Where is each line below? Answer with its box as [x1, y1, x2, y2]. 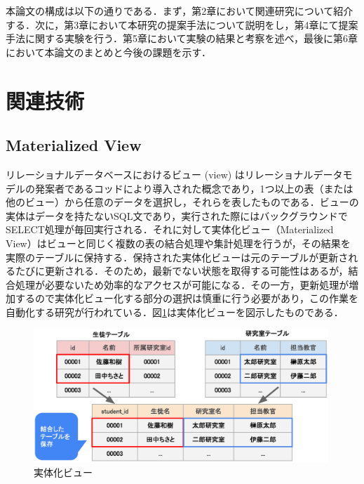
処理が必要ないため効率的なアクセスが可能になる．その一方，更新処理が [15, 277, 349, 292]
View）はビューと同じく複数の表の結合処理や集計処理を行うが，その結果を [6, 235, 351, 250]
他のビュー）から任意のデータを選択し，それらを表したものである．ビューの [6, 195, 359, 209]
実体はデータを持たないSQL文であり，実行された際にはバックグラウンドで [6, 208, 348, 223]
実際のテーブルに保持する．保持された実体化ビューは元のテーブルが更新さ [6, 249, 349, 264]
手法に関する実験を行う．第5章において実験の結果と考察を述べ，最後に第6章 [6, 31, 358, 46]
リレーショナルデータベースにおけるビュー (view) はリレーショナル [6, 166, 314, 181]
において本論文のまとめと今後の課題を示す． [6, 44, 212, 59]
